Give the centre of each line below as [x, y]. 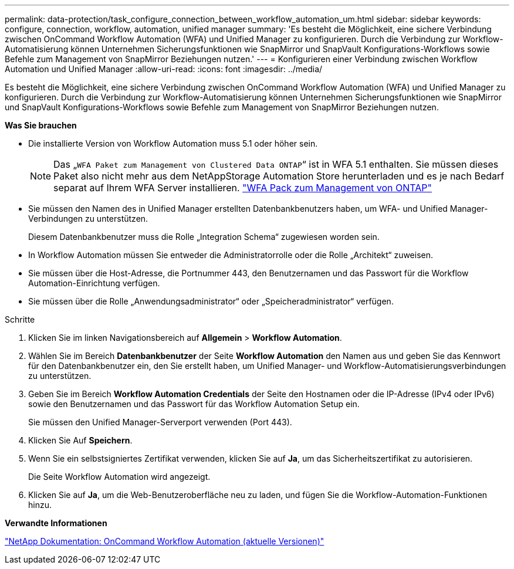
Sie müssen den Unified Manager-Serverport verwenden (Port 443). [160, 422]
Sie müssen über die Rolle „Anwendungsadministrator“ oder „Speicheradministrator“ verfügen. [211, 301]
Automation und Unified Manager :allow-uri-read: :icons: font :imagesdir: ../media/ [164, 69]
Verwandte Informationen [56, 523]
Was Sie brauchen [41, 125]
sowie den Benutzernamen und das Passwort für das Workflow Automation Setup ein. [194, 404]
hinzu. [40, 505]
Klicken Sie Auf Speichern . [80, 440]
